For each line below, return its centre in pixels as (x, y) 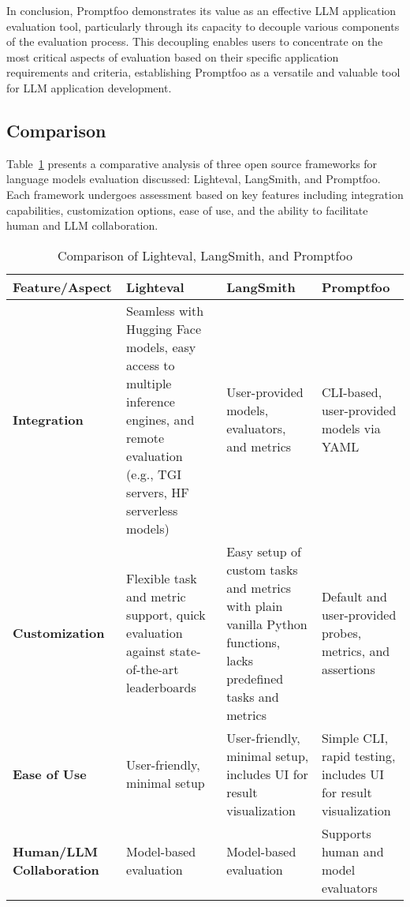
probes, (341, 633)
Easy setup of (264, 551)
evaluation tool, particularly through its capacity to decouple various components (203, 26)
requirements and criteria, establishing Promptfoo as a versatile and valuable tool (203, 72)
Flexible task (162, 579)
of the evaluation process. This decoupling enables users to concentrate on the (195, 41)
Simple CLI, (355, 737)
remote (145, 437)
